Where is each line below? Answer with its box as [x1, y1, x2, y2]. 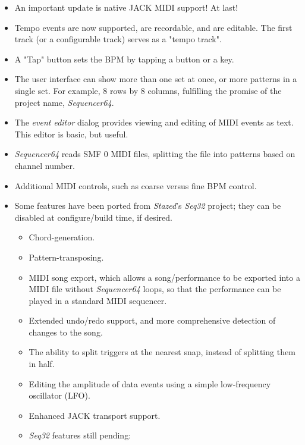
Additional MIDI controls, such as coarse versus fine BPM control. [14, 179, 257, 192]
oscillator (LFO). [29, 389, 90, 402]
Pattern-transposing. [29, 250, 104, 263]
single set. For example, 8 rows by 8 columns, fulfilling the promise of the [14, 84, 282, 96]
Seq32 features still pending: [29, 429, 131, 441]
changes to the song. [29, 325, 103, 338]
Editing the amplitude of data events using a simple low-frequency [29, 377, 271, 390]
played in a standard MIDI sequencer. [29, 294, 167, 306]
